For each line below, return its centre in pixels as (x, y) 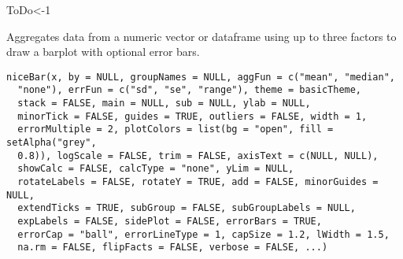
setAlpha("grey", (52, 143)
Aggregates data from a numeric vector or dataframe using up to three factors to (201, 36)
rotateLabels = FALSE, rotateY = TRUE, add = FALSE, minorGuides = (198, 182)
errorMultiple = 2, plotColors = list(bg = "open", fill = (176, 129)
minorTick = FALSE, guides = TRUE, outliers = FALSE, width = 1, (192, 116)
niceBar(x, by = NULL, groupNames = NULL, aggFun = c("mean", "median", (201, 77)
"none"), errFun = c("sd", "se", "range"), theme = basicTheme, (190, 90)
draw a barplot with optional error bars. (103, 52)
